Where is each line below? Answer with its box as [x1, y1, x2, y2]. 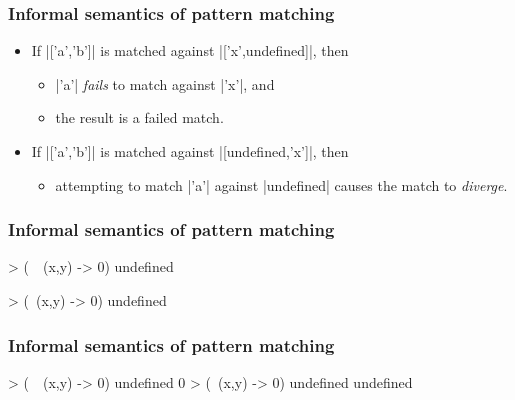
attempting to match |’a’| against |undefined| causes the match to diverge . [55, 174, 508, 195]
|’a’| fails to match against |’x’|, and [55, 73, 275, 94]
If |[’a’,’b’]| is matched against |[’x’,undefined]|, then [31, 40, 349, 61]
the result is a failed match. [55, 107, 224, 128]
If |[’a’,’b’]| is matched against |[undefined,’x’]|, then [31, 141, 349, 161]
